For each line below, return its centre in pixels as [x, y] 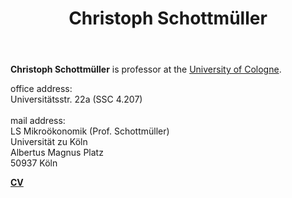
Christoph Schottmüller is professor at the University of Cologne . [146, 69]
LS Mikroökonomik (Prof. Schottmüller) [90, 131]
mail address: [38, 121]
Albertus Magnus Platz [57, 153]
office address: [41, 89]
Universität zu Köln [49, 142]
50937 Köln [34, 163]
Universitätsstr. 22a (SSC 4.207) [76, 99]
